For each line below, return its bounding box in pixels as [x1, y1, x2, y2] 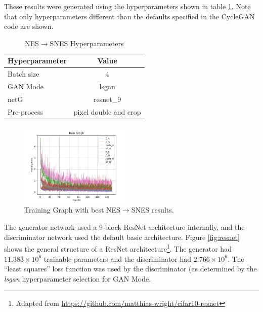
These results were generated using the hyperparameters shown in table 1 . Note [4, 1, 251, 11]
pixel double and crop [73, 106, 141, 117]
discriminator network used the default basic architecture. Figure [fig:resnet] [4, 231, 240, 242]
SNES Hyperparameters [50, 38, 124, 48]
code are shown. [4, 21, 54, 31]
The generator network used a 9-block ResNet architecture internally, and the [4, 222, 245, 232]
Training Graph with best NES [24, 204, 120, 215]
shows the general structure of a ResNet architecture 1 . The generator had [4, 242, 232, 254]
